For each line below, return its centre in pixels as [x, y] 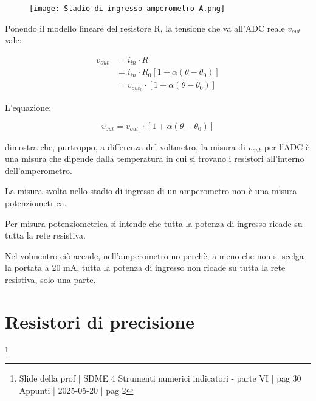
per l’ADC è [287, 146]
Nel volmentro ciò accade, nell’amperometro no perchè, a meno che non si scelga [154, 255]
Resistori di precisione [100, 321]
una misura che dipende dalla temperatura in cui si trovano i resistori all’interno [155, 159]
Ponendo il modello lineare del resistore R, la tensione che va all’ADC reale [145, 28]
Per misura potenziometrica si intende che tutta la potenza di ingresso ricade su [154, 223]
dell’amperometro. [39, 170]
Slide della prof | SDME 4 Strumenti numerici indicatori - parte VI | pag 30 [160, 378]
